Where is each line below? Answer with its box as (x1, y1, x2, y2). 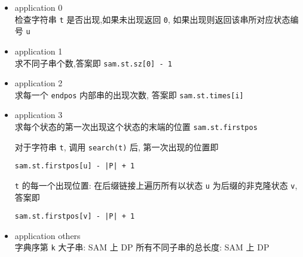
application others (14, 229, 81, 241)
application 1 (14, 44, 63, 57)
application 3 (14, 108, 63, 121)
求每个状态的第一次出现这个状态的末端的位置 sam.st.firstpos (14, 120, 258, 132)
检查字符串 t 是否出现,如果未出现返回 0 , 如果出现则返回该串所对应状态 (14, 13, 290, 25)
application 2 (14, 77, 63, 89)
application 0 (14, 1, 63, 13)
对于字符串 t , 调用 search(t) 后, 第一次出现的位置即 (14, 140, 219, 153)
